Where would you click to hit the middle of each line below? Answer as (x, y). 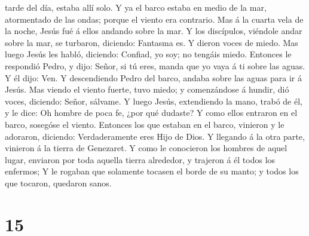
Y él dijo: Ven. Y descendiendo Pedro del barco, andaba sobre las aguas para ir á (153, 77)
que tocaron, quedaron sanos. (58, 183)
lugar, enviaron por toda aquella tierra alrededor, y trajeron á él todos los (140, 159)
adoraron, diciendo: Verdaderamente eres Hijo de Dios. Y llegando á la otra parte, (155, 136)
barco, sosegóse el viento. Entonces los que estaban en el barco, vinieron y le (145, 124)
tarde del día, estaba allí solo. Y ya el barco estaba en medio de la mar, (136, 7)
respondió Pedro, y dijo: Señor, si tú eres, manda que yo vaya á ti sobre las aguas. (155, 65)
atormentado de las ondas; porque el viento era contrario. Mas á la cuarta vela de (154, 19)
